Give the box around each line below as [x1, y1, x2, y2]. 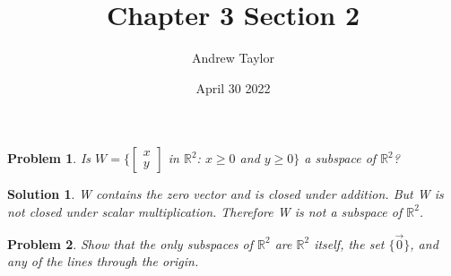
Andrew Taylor [192, 48, 274, 67]
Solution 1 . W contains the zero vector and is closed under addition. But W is [7, 185, 444, 203]
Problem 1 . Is [7, 149, 91, 168]
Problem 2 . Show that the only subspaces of [7, 234, 254, 253]
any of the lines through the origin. [7, 252, 199, 271]
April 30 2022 [195, 78, 271, 97]
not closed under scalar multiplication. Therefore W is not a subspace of [7, 202, 403, 220]
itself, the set [314, 234, 385, 253]
